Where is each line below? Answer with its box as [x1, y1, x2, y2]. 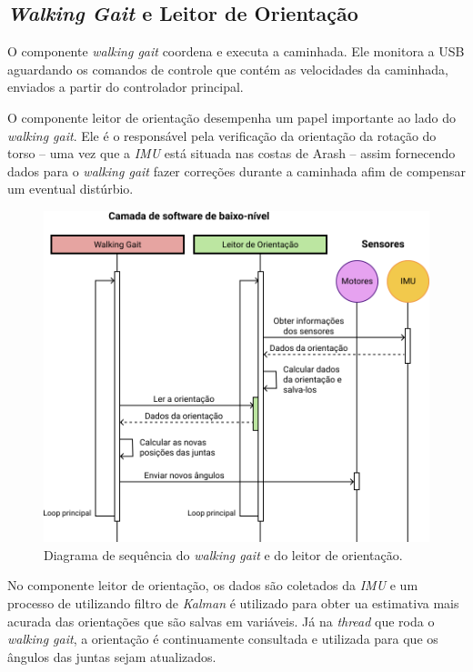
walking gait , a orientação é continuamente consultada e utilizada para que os [7, 629, 438, 648]
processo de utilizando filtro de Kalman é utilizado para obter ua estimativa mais [7, 593, 459, 612]
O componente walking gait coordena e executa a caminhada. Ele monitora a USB [7, 42, 465, 61]
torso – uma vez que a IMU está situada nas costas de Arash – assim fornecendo [7, 144, 456, 163]
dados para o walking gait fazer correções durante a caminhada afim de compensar [7, 161, 466, 180]
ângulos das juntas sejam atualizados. [7, 647, 216, 666]
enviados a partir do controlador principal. [7, 77, 244, 96]
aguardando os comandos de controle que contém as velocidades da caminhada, [7, 59, 448, 78]
